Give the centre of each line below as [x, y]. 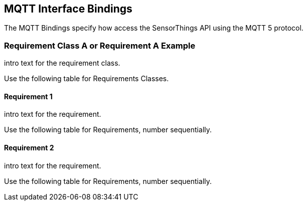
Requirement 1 [28, 96]
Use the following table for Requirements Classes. [87, 79]
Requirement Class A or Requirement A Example [100, 45]
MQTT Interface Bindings [68, 9]
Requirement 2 [29, 148]
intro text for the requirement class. [62, 63]
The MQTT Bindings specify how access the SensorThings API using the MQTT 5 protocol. [154, 28]
